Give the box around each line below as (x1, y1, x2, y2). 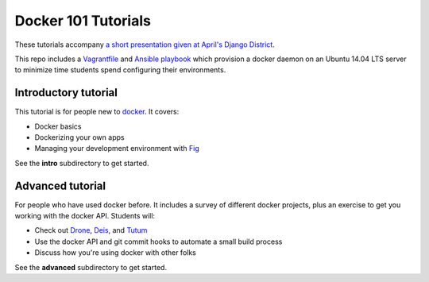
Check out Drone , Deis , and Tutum (34, 226, 148, 235)
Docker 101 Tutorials (14, 12, 151, 29)
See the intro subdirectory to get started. (14, 158, 149, 168)
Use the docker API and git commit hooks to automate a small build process (34, 237, 283, 246)
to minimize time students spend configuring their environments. (14, 65, 226, 75)
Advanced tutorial (14, 179, 106, 192)
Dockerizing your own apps (34, 133, 125, 142)
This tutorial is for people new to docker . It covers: (14, 107, 180, 117)
